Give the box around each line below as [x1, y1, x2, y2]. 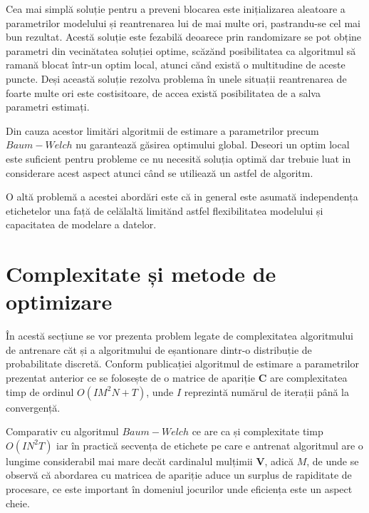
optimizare [6, 287, 113, 316]
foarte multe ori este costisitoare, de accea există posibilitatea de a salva [6, 85, 321, 100]
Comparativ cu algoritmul [6, 424, 119, 439]
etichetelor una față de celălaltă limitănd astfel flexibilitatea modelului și [6, 203, 323, 218]
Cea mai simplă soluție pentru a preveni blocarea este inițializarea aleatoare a [6, 1, 345, 16]
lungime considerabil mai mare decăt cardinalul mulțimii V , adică [6, 453, 293, 468]
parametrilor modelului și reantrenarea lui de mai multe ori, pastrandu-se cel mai [6, 15, 360, 30]
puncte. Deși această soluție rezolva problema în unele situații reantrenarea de [6, 71, 347, 86]
